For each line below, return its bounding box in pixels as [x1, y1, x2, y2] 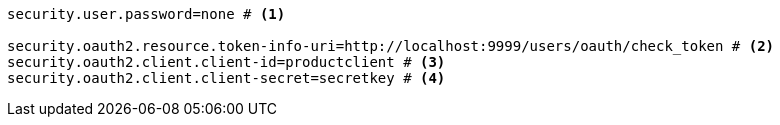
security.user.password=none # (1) [7, 6, 286, 22]
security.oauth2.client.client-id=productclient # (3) [7, 54, 446, 70]
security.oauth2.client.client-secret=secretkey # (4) [7, 70, 446, 86]
